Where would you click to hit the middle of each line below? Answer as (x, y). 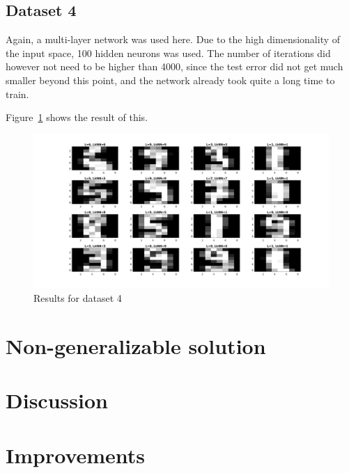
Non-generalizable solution (136, 346)
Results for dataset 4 (78, 298)
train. (17, 94)
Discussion (57, 400)
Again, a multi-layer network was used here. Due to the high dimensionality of (173, 39)
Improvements (76, 455)
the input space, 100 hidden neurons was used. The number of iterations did (168, 53)
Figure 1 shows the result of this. (77, 117)
